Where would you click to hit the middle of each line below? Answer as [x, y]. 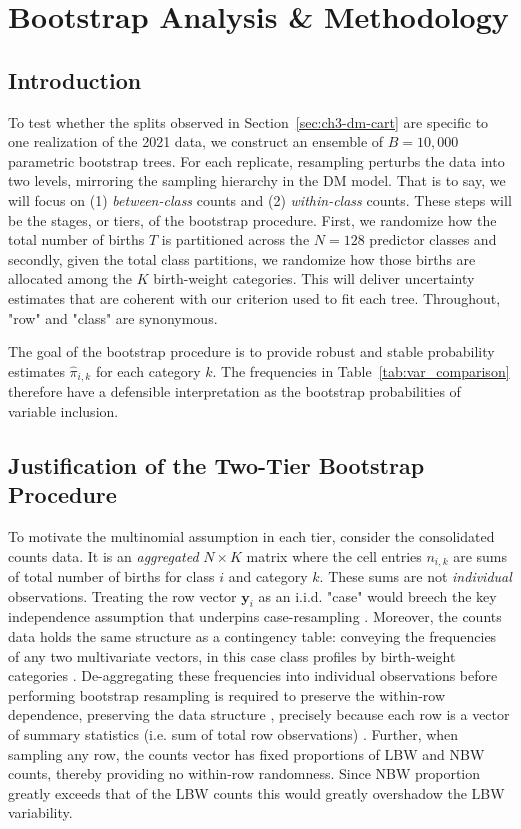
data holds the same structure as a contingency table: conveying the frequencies [252, 635]
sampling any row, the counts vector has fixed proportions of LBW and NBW [246, 753]
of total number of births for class [111, 575]
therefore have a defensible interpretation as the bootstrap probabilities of [234, 391]
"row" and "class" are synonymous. [113, 317]
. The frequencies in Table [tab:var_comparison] [361, 370]
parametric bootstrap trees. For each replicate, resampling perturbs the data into [256, 160]
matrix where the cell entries [334, 555]
